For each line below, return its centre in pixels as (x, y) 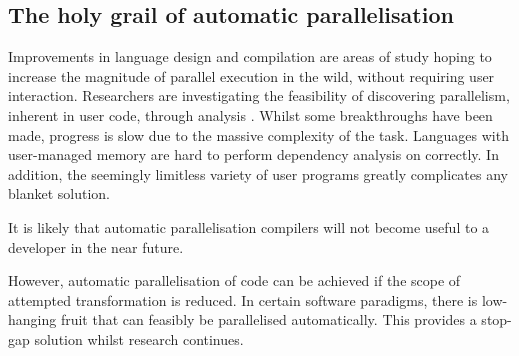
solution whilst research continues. (139, 338)
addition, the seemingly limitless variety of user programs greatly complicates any (258, 173)
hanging (32, 319)
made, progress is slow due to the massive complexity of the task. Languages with (258, 134)
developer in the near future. (96, 246)
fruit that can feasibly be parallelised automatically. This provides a (268, 319)
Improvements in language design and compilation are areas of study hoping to (250, 56)
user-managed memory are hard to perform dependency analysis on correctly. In (253, 154)
